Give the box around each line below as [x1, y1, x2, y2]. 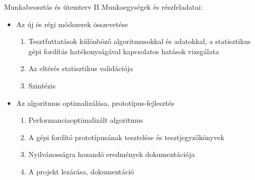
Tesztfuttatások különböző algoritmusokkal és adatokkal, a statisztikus [28, 36, 251, 47]
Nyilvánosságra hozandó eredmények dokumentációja [28, 149, 195, 160]
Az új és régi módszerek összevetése [16, 18, 128, 29]
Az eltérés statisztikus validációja [28, 63, 133, 74]
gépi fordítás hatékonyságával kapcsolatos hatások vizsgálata [28, 46, 219, 56]
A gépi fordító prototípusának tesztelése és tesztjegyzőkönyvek [28, 131, 225, 142]
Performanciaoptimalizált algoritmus [28, 115, 143, 125]
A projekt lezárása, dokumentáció [28, 166, 134, 176]
